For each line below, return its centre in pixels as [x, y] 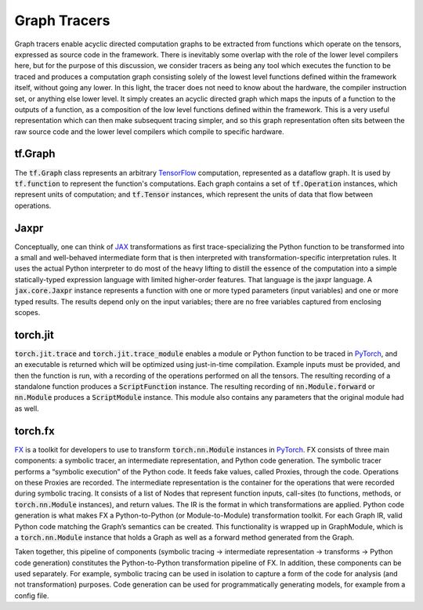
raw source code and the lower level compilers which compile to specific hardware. [150, 131]
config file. [32, 595]
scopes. [27, 312]
